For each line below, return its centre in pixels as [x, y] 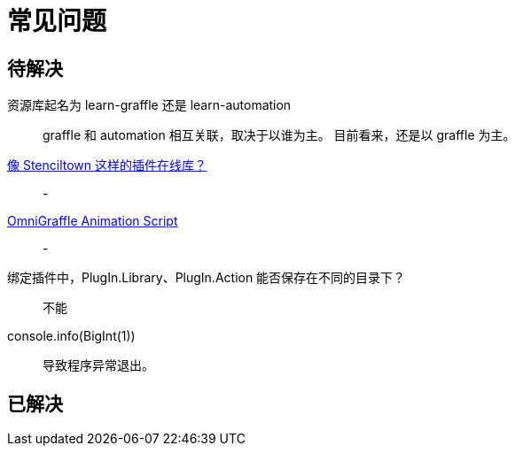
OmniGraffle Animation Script [93, 221]
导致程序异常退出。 [98, 365]
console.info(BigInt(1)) [71, 336]
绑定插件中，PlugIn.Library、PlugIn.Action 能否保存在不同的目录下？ [207, 278]
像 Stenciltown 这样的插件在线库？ [107, 165]
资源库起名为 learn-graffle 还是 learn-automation [149, 105]
